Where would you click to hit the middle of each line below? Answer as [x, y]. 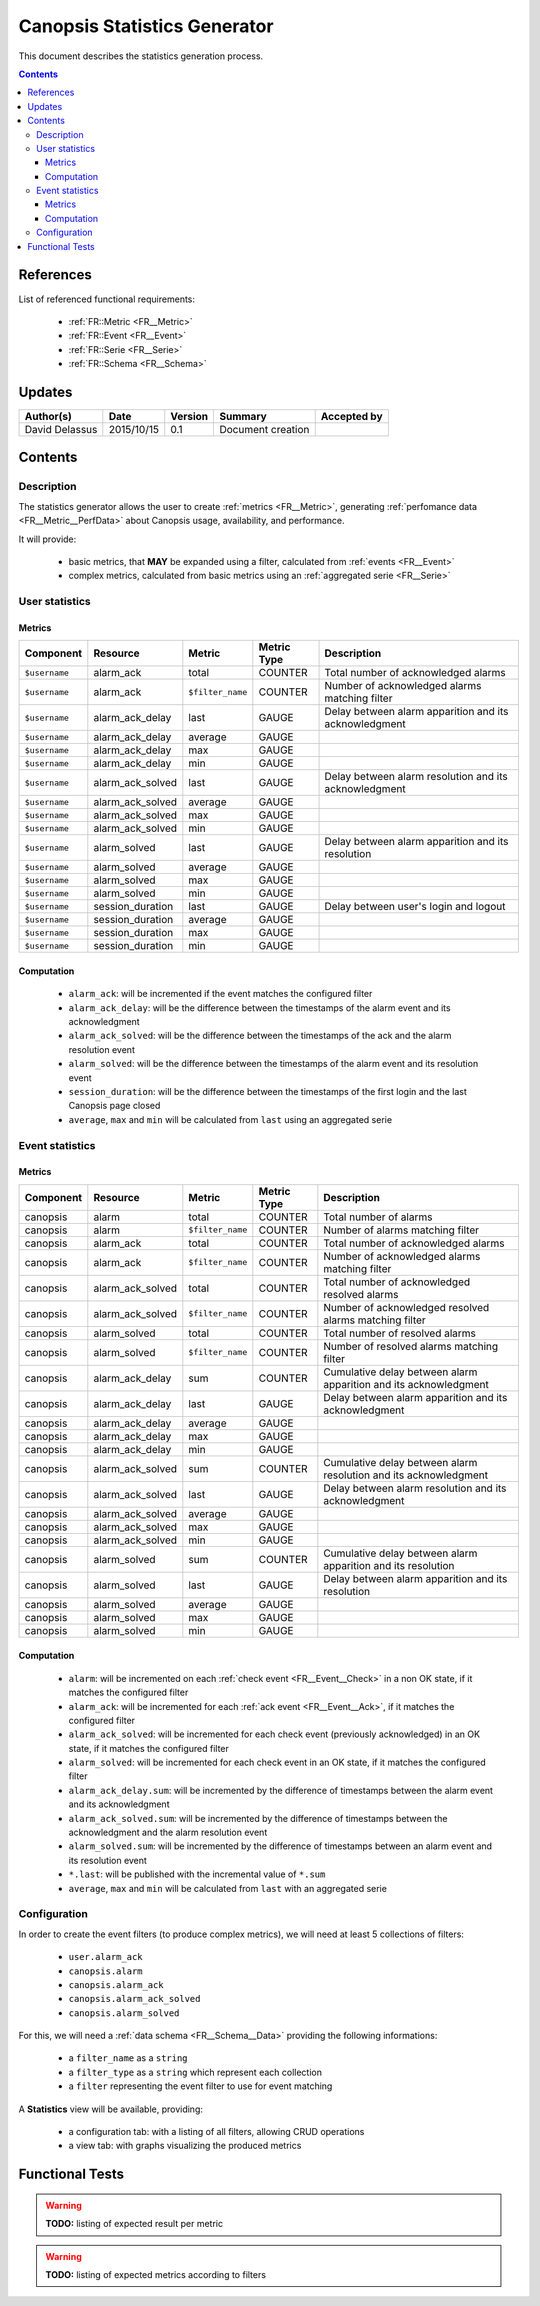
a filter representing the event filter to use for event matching [200, 2086]
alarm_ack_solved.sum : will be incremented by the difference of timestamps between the [258, 1818]
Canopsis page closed [114, 1106]
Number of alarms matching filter [401, 1230]
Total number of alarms [378, 1217]
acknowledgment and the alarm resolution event [168, 1832]
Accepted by [352, 416]
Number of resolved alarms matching [411, 1346]
